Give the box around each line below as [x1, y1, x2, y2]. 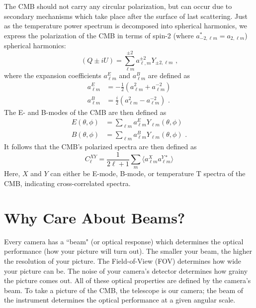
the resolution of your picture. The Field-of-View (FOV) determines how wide [4, 255, 242, 266]
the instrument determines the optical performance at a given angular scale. [4, 295, 236, 305]
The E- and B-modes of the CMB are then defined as [4, 106, 167, 117]
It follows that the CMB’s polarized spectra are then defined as [4, 141, 197, 152]
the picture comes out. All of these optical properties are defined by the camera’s [4, 275, 251, 286]
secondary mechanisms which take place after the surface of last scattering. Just [4, 10, 248, 21]
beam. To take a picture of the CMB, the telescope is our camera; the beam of [4, 285, 244, 295]
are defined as [148, 70, 190, 80]
